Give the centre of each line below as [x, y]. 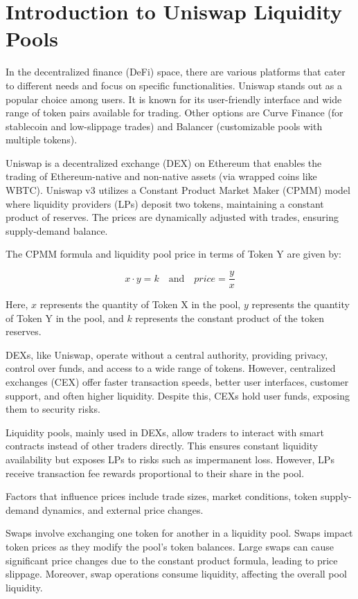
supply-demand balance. [57, 230]
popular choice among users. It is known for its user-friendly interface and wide [174, 99]
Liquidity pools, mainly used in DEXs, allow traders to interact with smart [165, 432]
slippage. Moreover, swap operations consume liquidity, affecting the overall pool [176, 574]
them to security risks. [53, 409]
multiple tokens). [42, 140]
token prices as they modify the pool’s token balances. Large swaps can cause [170, 546]
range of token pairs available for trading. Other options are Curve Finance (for [174, 113]
